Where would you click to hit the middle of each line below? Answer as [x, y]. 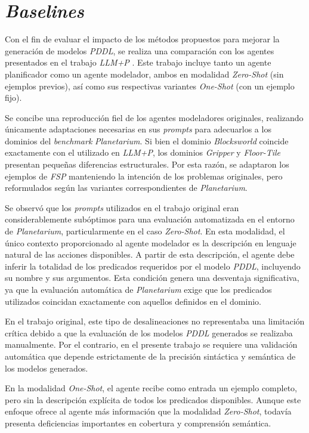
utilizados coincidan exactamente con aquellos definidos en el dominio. [133, 301]
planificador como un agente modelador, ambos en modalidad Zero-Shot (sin [144, 74]
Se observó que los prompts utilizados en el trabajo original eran [122, 207]
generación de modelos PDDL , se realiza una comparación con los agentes [140, 50]
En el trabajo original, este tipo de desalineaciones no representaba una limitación [155, 321]
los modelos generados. [47, 368]
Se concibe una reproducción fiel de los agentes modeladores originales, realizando [154, 117]
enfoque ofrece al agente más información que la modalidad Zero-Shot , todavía [148, 411]
